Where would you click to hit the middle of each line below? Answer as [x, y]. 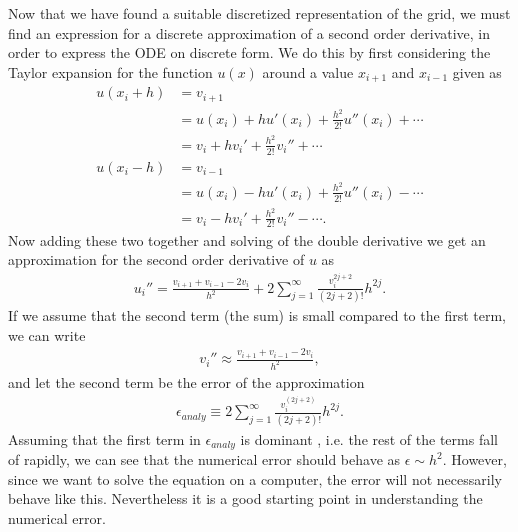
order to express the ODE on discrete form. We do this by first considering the [249, 52]
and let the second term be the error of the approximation [186, 381]
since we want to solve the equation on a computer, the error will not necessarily [255, 478]
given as [477, 71]
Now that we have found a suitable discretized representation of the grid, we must [259, 13]
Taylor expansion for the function [110, 71]
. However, [474, 459]
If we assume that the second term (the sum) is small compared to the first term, [257, 314]
